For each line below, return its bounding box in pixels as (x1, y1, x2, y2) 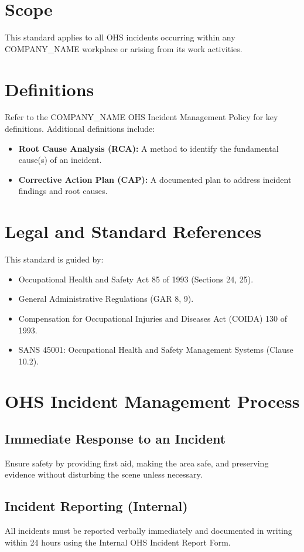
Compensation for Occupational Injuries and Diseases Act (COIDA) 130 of (18, 312, 287, 324)
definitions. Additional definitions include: (5, 122, 155, 135)
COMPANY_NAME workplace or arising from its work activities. (5, 42, 242, 54)
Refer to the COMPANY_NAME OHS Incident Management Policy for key (5, 111, 278, 123)
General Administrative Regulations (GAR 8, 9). (18, 292, 194, 305)
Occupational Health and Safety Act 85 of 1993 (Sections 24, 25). (18, 272, 254, 285)
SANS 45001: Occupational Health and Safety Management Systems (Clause (18, 343, 293, 356)
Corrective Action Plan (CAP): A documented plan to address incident (18, 173, 292, 185)
